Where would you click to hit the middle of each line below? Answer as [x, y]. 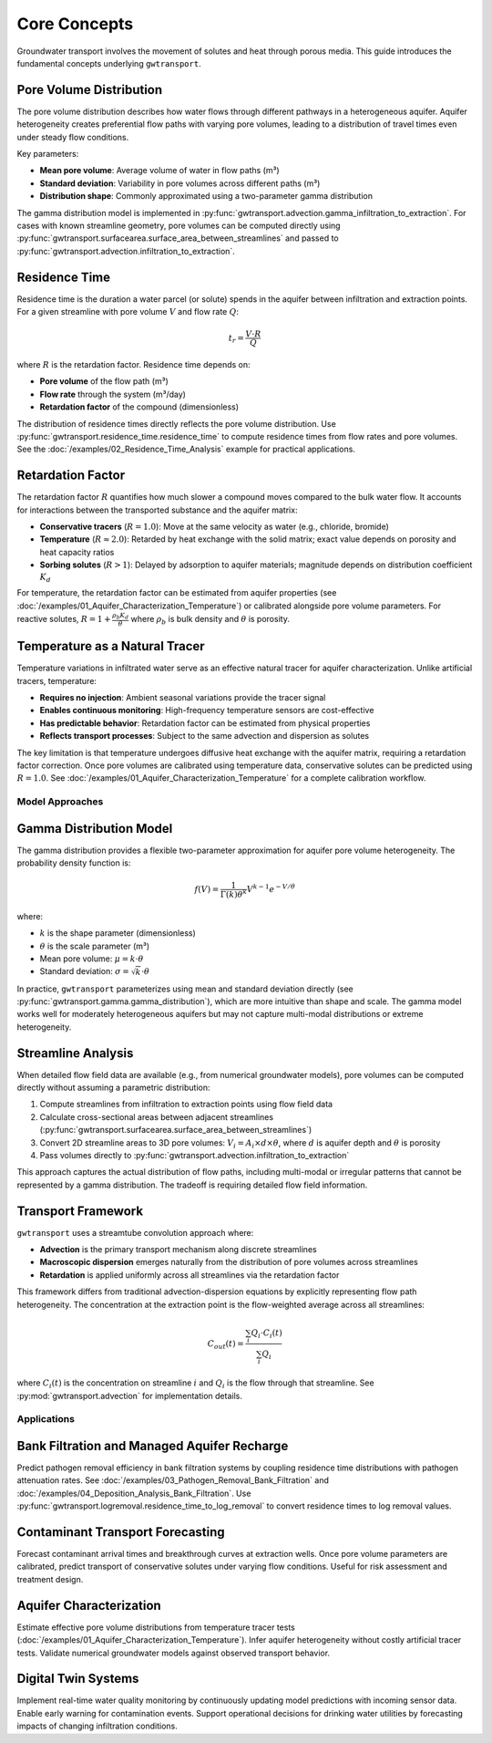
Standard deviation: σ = [84, 971]
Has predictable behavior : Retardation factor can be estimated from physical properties [205, 723]
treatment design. [50, 1579]
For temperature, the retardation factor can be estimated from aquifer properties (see [177, 593]
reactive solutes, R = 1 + [64, 618]
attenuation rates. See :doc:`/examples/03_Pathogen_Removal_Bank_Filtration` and [173, 1480]
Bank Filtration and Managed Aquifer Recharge [153, 1446]
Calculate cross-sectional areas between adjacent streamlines [156, 1116]
